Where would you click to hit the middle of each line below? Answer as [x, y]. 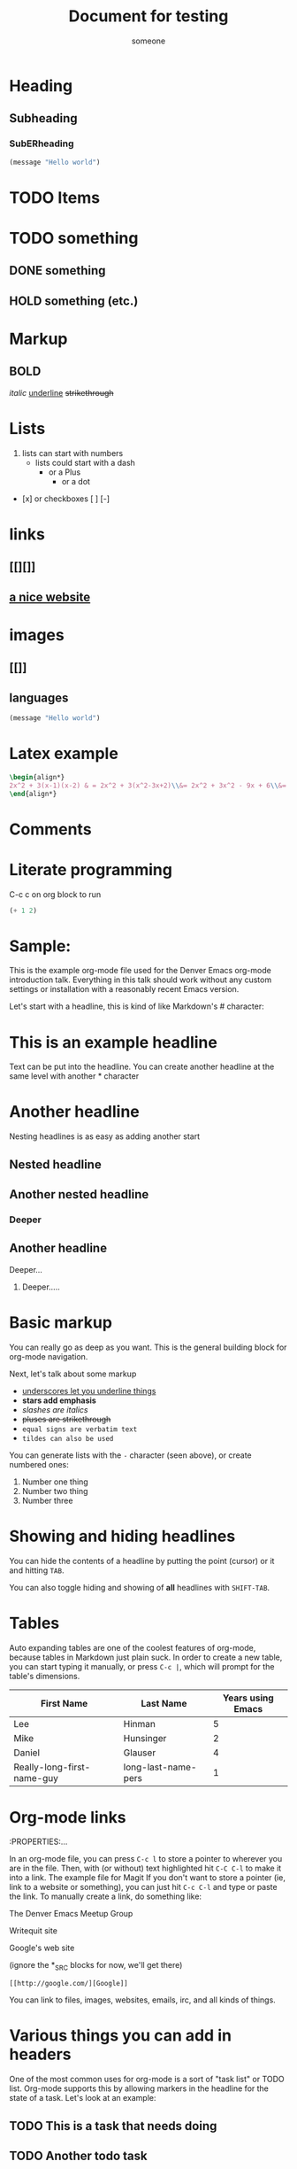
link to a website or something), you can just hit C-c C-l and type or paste [143, 1887]
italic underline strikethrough [61, 392]
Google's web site [42, 1948]
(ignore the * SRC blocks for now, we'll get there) [96, 1966]
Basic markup [61, 1322]
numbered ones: [39, 1464]
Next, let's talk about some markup [73, 1374]
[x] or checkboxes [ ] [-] [66, 499]
